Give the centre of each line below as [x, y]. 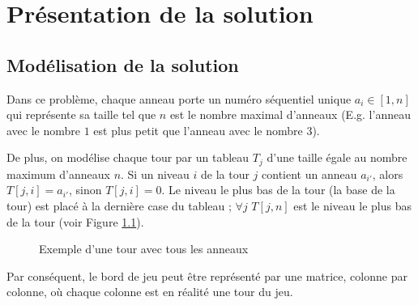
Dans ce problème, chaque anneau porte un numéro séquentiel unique [179, 98]
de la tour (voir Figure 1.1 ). [75, 221]
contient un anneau [309, 174]
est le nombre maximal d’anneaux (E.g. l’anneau [290, 114]
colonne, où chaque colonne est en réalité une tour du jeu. [150, 292]
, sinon [85, 190]
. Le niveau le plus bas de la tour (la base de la [278, 190]
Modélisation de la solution [123, 64]
